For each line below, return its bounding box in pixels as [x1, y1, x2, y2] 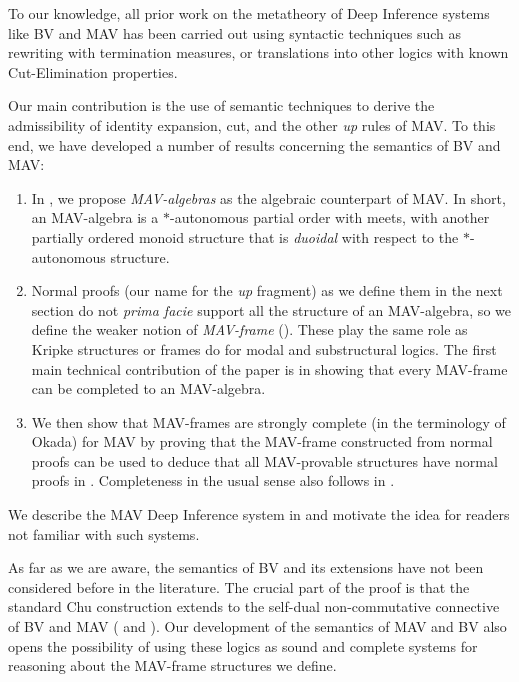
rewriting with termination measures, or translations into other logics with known [8, 42, 509, 63]
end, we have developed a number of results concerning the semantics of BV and [8, 134, 501, 155]
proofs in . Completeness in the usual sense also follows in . [31, 470, 395, 491]
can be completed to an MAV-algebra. [31, 378, 266, 399]
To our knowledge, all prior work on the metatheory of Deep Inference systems [8, 3, 490, 23]
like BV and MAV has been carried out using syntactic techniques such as [8, 22, 461, 43]
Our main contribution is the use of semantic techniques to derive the [8, 95, 435, 116]
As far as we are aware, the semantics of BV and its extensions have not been [8, 557, 484, 578]
